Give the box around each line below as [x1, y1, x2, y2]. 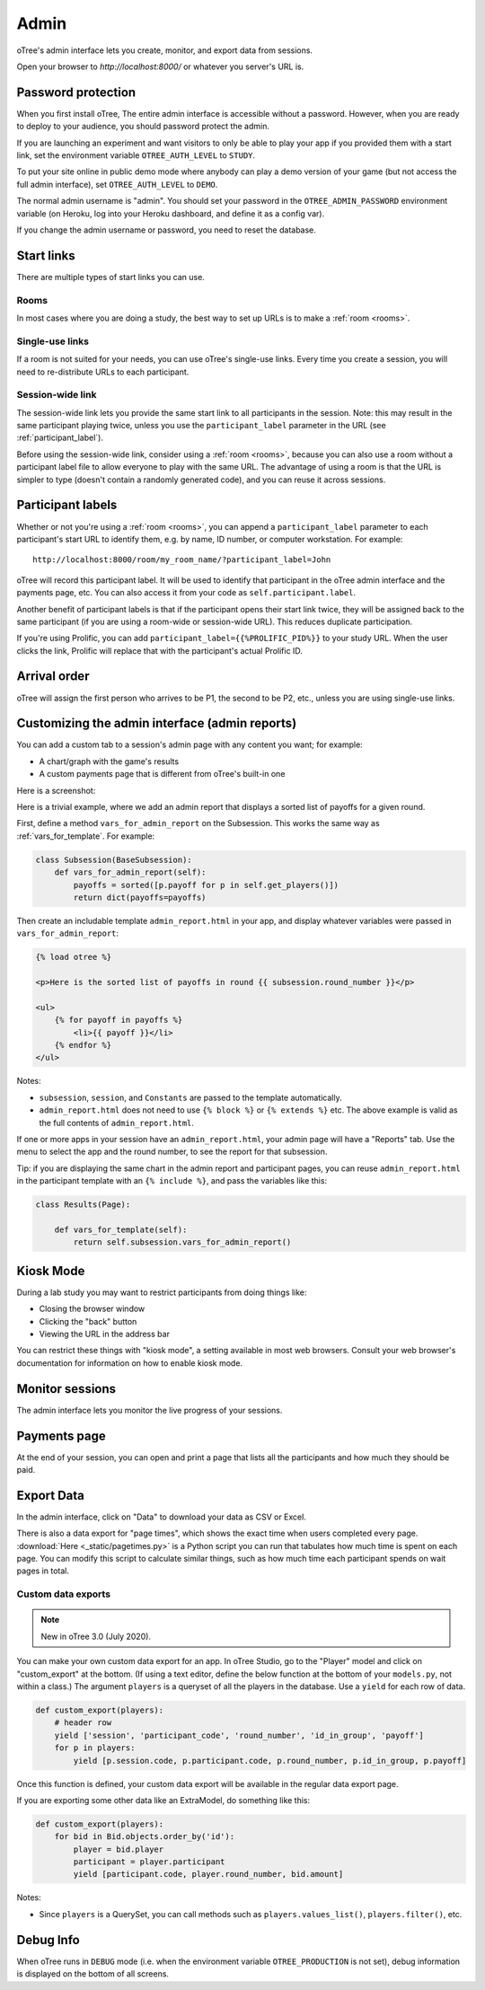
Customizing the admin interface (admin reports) [16, 716, 297, 731]
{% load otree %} [35, 952, 112, 963]
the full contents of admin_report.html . [39, 1117, 195, 1128]
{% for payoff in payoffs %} [54, 1015, 183, 1026]
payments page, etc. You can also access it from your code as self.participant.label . [16, 587, 357, 598]
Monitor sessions [16, 1381, 117, 1396]
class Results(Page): [35, 1200, 131, 1210]
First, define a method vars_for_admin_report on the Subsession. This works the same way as [16, 818, 381, 829]
